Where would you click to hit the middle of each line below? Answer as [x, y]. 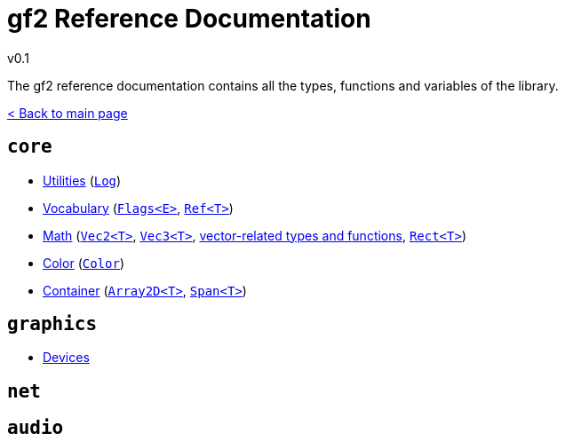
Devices [66, 358]
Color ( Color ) [84, 263]
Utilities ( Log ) [82, 180]
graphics [52, 324]
